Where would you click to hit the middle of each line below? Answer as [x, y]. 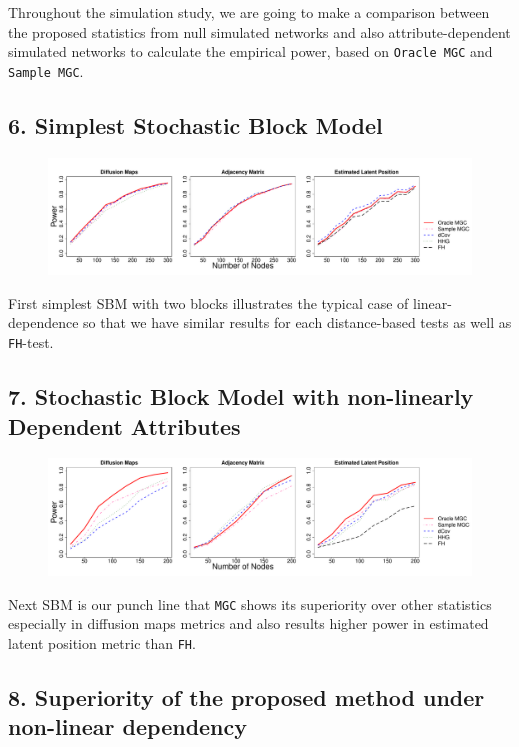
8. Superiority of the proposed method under [246, 696]
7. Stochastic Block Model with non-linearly [241, 396]
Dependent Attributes [124, 425]
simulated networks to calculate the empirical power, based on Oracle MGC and [250, 51]
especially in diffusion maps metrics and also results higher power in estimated [248, 623]
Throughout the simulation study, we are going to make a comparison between [249, 12]
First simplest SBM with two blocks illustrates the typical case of [208, 302]
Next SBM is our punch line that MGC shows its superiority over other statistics [250, 603]
